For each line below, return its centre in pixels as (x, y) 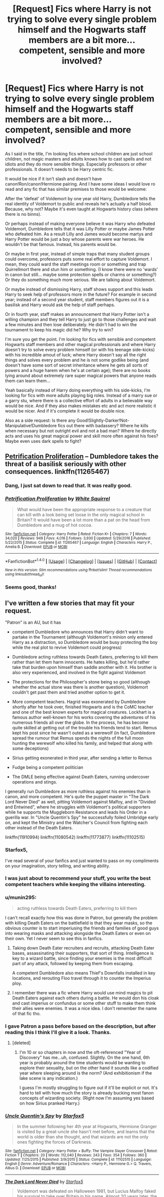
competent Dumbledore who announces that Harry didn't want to (78, 632)
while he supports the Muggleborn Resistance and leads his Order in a (76, 812)
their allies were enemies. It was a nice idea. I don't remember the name (84, 1008)
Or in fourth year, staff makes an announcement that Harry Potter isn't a (77, 314)
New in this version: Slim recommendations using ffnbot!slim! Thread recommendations (79, 570)
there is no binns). (23, 214)
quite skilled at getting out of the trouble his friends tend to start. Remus (84, 728)
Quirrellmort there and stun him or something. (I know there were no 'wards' (82, 269)
